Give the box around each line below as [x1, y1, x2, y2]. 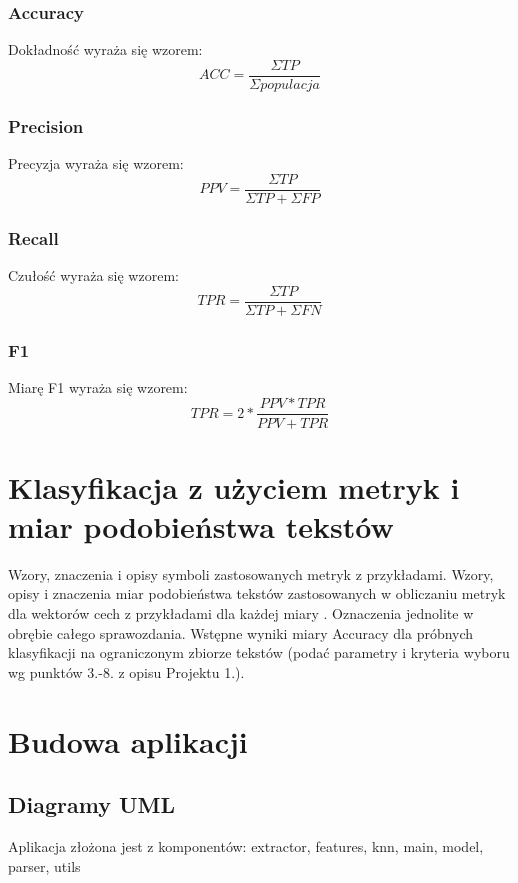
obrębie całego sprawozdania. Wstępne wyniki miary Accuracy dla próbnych [8, 622, 474, 643]
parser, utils [8, 855, 81, 876]
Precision [8, 113, 84, 138]
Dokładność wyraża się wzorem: [8, 39, 203, 60]
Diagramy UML [8, 789, 176, 820]
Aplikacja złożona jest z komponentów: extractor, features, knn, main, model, [8, 835, 484, 856]
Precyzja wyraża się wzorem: [8, 153, 184, 174]
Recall [8, 225, 59, 250]
